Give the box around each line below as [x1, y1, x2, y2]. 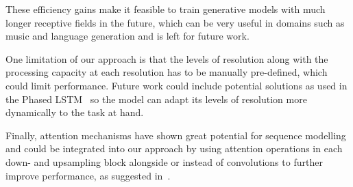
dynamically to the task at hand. [5, 105, 144, 119]
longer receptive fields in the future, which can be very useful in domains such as [5, 15, 345, 29]
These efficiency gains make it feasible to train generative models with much [5, 2, 326, 16]
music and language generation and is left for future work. [5, 29, 249, 43]
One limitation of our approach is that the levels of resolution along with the [5, 51, 328, 66]
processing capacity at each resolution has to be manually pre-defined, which [5, 65, 328, 79]
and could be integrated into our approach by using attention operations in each [5, 141, 343, 156]
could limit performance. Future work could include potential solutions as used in [5, 78, 348, 92]
